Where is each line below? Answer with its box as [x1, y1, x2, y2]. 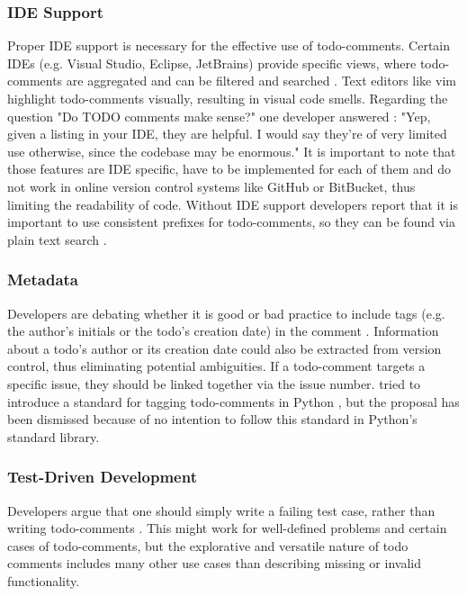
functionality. [7, 571, 80, 590]
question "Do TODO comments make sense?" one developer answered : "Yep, [7, 106, 431, 125]
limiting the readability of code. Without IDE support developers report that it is [7, 194, 458, 213]
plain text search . [7, 230, 107, 248]
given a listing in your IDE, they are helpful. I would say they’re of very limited [7, 124, 447, 143]
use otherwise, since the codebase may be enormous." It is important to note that [7, 141, 456, 160]
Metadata [7, 268, 78, 291]
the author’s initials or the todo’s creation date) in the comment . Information [7, 321, 439, 340]
